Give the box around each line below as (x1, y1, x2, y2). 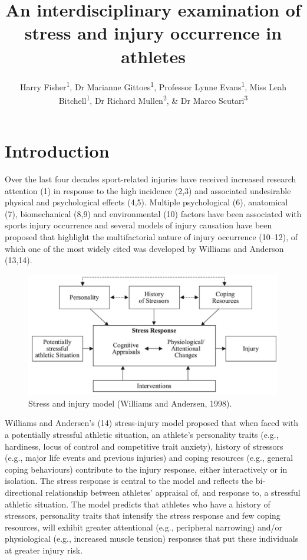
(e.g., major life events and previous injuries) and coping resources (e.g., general (5, 451, 293, 464)
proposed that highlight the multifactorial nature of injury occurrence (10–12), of (5, 230, 298, 243)
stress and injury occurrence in (24, 21, 282, 45)
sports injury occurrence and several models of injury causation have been (5, 219, 272, 231)
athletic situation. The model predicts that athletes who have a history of (5, 497, 270, 510)
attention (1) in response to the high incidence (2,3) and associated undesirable (5, 184, 291, 197)
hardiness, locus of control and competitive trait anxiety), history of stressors (5, 440, 283, 452)
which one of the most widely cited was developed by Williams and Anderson (5, 242, 284, 254)
